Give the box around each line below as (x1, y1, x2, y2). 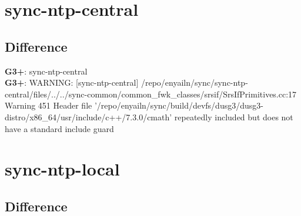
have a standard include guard (5, 122, 114, 134)
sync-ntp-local (5, 157, 120, 181)
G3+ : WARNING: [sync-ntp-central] (5, 76, 139, 89)
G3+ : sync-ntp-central (5, 65, 88, 77)
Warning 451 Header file (5, 99, 92, 112)
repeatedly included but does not (174, 110, 293, 123)
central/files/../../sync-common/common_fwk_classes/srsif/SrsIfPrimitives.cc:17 (5, 87, 297, 100)
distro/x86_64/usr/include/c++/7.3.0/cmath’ (5, 110, 172, 123)
